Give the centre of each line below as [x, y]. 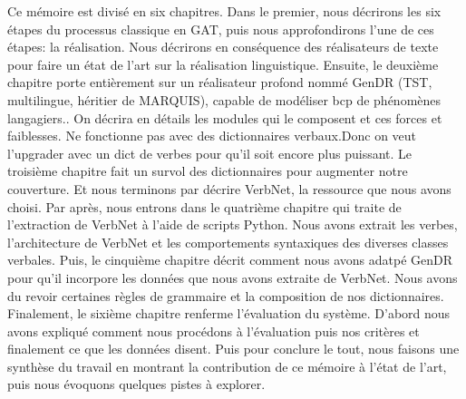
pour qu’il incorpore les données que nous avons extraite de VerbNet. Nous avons [233, 277]
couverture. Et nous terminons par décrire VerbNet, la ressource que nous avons [229, 188]
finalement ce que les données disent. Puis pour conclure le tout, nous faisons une [233, 349]
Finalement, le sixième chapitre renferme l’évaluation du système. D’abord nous [229, 313]
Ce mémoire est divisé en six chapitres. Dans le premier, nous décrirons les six [224, 11]
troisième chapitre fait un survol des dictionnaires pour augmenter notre [208, 171]
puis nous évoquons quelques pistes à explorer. [136, 384]
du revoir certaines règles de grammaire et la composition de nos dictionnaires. [226, 295]
